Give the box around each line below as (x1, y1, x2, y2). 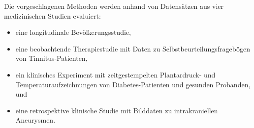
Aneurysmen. (15, 115, 56, 125)
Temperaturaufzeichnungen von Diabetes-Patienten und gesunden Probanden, (15, 79, 251, 89)
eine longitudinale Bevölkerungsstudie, (15, 27, 131, 37)
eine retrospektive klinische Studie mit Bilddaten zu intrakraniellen (15, 105, 218, 115)
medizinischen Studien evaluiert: (4, 10, 101, 21)
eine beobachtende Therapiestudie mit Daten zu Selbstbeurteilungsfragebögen (15, 43, 250, 53)
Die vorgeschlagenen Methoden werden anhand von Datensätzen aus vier (4, 1, 224, 11)
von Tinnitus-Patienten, (15, 53, 88, 63)
